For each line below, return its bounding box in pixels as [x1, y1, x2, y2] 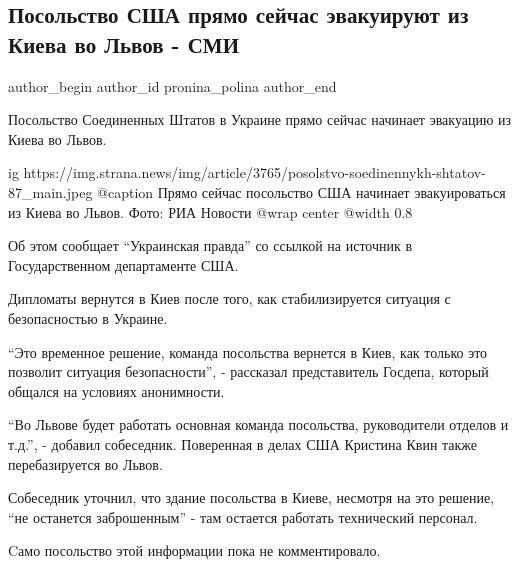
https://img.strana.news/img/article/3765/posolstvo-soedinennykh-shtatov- [23, 162, 486, 183]
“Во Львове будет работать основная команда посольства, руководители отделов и [8, 414, 509, 435]
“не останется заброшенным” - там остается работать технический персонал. [8, 506, 478, 527]
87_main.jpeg [8, 181, 93, 202]
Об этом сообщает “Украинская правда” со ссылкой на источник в [8, 235, 413, 256]
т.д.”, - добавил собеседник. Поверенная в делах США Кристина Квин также [8, 433, 478, 454]
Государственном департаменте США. [8, 254, 239, 275]
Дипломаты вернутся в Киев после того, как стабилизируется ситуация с [8, 288, 451, 309]
